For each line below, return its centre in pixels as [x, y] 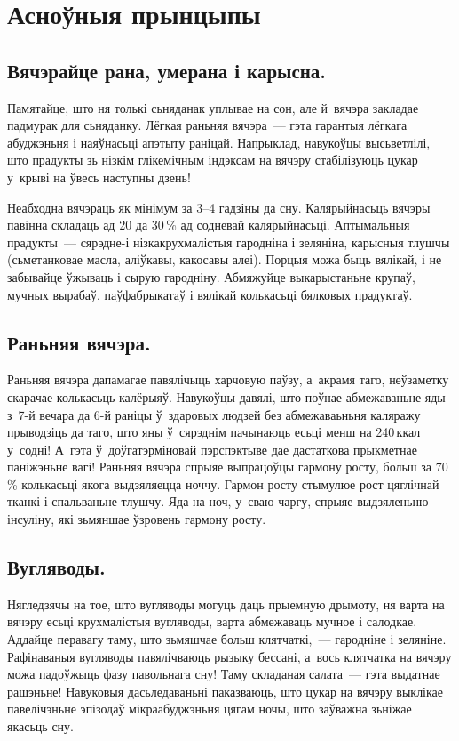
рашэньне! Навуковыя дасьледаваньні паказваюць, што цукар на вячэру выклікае [226, 691]
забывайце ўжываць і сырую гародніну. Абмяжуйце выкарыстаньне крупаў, [211, 276]
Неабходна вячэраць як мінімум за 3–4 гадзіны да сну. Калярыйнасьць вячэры [219, 207]
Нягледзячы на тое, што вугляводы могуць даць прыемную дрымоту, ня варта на [226, 604]
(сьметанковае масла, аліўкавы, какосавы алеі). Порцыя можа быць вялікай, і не [225, 259]
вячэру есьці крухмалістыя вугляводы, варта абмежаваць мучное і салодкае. [212, 621]
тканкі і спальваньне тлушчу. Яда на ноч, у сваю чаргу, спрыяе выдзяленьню [218, 501]
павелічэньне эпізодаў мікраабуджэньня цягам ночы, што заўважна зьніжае [210, 709]
